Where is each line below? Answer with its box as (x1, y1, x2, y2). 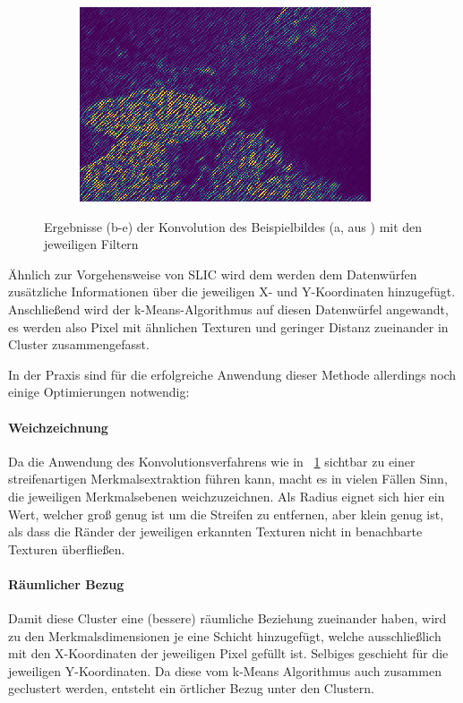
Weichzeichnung (8, 417, 108, 436)
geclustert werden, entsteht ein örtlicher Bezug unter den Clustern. (8, 679, 374, 698)
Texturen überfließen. (8, 539, 125, 558)
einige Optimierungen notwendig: (8, 382, 190, 401)
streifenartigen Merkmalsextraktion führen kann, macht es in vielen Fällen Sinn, (8, 469, 448, 488)
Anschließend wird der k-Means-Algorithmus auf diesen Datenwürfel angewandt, (8, 299, 449, 318)
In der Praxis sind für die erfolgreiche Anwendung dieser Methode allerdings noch (8, 364, 457, 383)
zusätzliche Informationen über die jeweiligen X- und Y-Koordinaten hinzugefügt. (8, 282, 456, 301)
